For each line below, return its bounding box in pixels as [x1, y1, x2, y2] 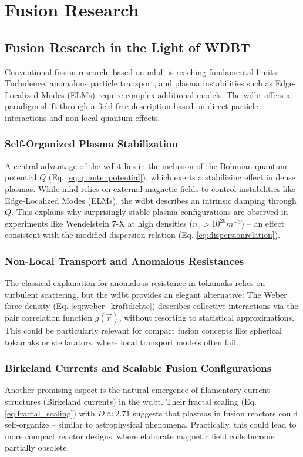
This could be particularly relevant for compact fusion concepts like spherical [5, 324, 282, 336]
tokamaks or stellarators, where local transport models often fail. [5, 335, 238, 348]
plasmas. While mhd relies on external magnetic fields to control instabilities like [5, 182, 295, 194]
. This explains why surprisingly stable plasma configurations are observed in [11, 206, 288, 218]
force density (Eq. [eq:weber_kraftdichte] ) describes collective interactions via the [5, 300, 298, 312]
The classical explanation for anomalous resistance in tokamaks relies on [5, 277, 265, 289]
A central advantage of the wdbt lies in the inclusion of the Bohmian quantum [5, 159, 287, 172]
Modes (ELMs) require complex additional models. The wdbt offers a [41, 88, 291, 100]
